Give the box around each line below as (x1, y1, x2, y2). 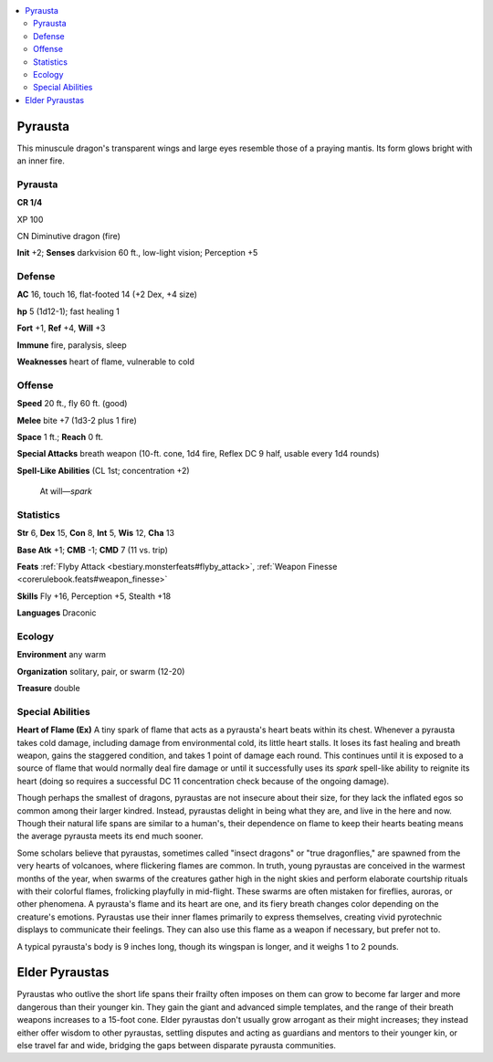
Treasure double (16, 683, 81, 694)
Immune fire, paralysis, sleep (16, 339, 127, 351)
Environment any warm (16, 649, 107, 660)
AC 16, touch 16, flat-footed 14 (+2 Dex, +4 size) (16, 289, 198, 300)
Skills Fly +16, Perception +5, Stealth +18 (16, 590, 172, 602)
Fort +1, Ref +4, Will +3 (16, 322, 106, 333)
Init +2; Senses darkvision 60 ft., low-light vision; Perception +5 (16, 247, 258, 258)
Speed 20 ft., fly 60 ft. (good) (16, 398, 128, 409)
